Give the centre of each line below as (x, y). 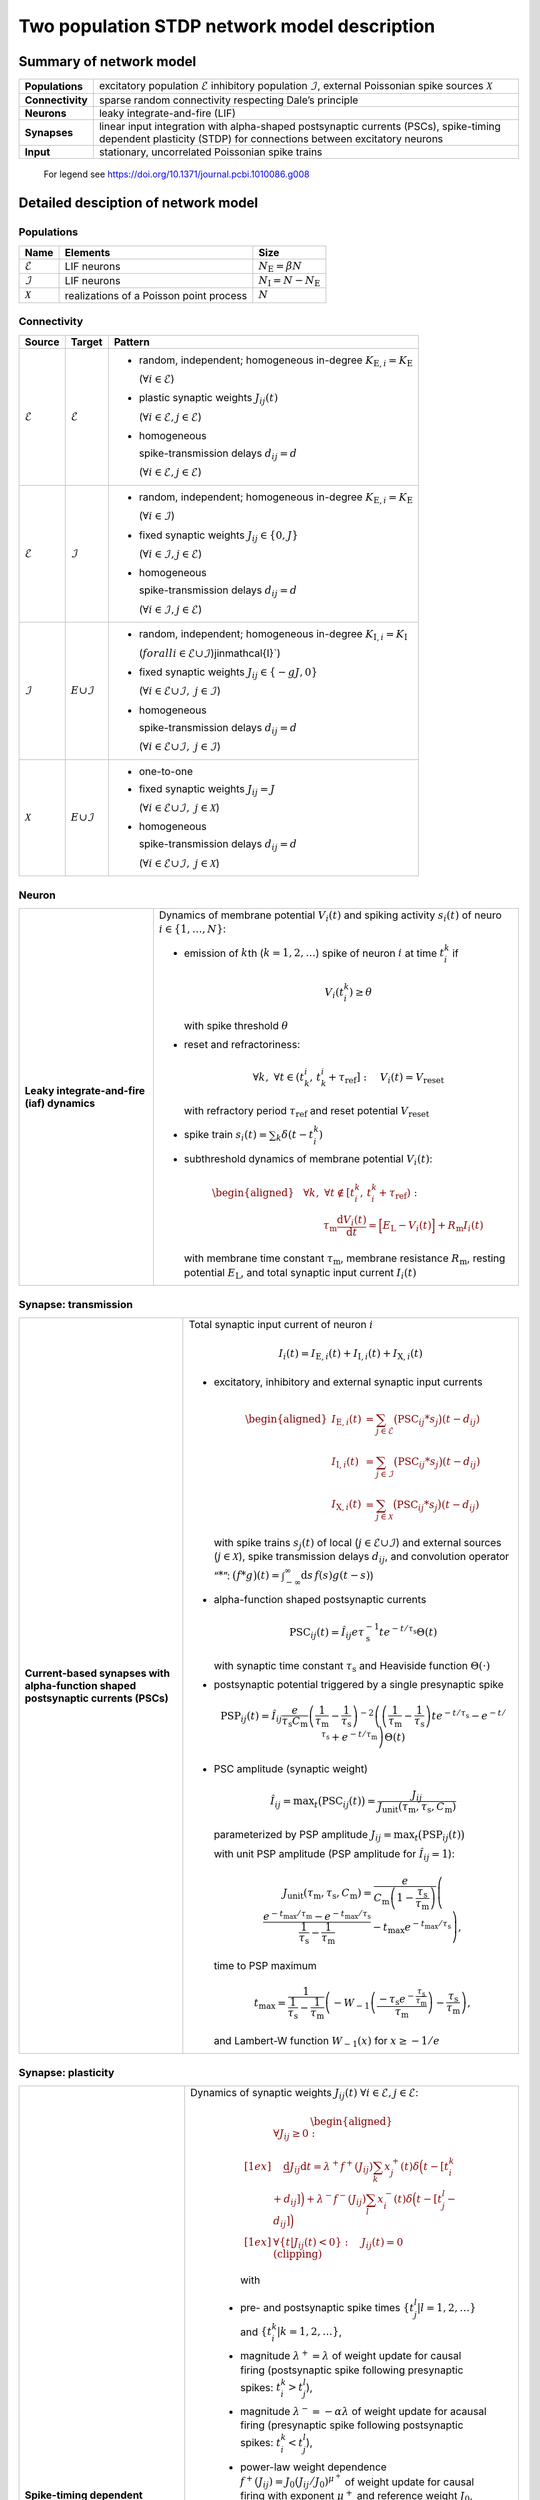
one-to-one (166, 771)
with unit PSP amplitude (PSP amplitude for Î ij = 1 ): (334, 1854)
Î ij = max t (294, 1802)
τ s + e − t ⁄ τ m (349, 1736)
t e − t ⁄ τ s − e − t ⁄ (468, 1715)
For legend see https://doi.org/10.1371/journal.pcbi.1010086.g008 (176, 174)
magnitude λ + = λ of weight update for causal (351, 2355)
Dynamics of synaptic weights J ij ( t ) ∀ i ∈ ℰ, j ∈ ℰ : (304, 2093)
